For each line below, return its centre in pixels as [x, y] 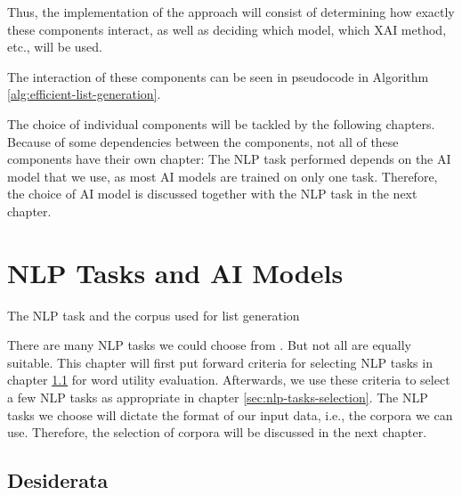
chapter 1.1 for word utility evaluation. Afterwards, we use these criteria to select [229, 380]
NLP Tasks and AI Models [175, 272]
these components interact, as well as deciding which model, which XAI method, [227, 29]
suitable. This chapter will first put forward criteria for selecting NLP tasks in [220, 362]
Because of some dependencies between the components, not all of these [203, 141]
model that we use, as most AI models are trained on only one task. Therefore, [223, 176]
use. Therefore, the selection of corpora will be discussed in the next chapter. [217, 432]
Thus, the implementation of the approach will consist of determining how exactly [231, 12]
